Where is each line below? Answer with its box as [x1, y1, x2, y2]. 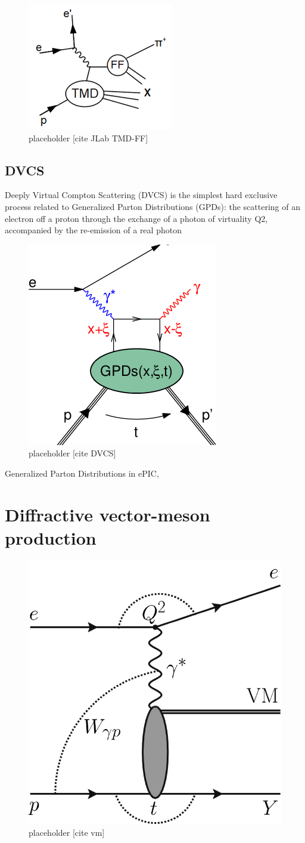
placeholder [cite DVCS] [29, 447, 116, 459]
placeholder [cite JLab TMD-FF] [29, 131, 148, 144]
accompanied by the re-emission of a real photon [5, 224, 182, 236]
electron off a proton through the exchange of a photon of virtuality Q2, [5, 212, 268, 224]
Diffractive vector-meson [5, 502, 210, 526]
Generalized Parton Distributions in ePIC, [5, 467, 159, 479]
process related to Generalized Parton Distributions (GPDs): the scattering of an [5, 200, 300, 212]
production [5, 525, 97, 549]
